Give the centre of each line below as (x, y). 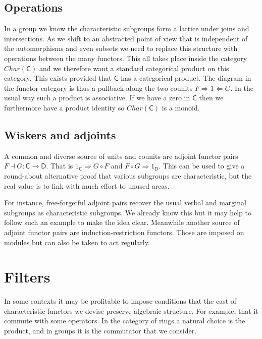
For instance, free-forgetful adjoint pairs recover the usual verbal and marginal (125, 203)
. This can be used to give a (202, 166)
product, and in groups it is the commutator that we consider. (100, 330)
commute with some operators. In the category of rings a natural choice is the (125, 321)
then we (211, 98)
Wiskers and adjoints (60, 134)
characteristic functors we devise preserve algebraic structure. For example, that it (131, 310)
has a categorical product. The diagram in (186, 78)
